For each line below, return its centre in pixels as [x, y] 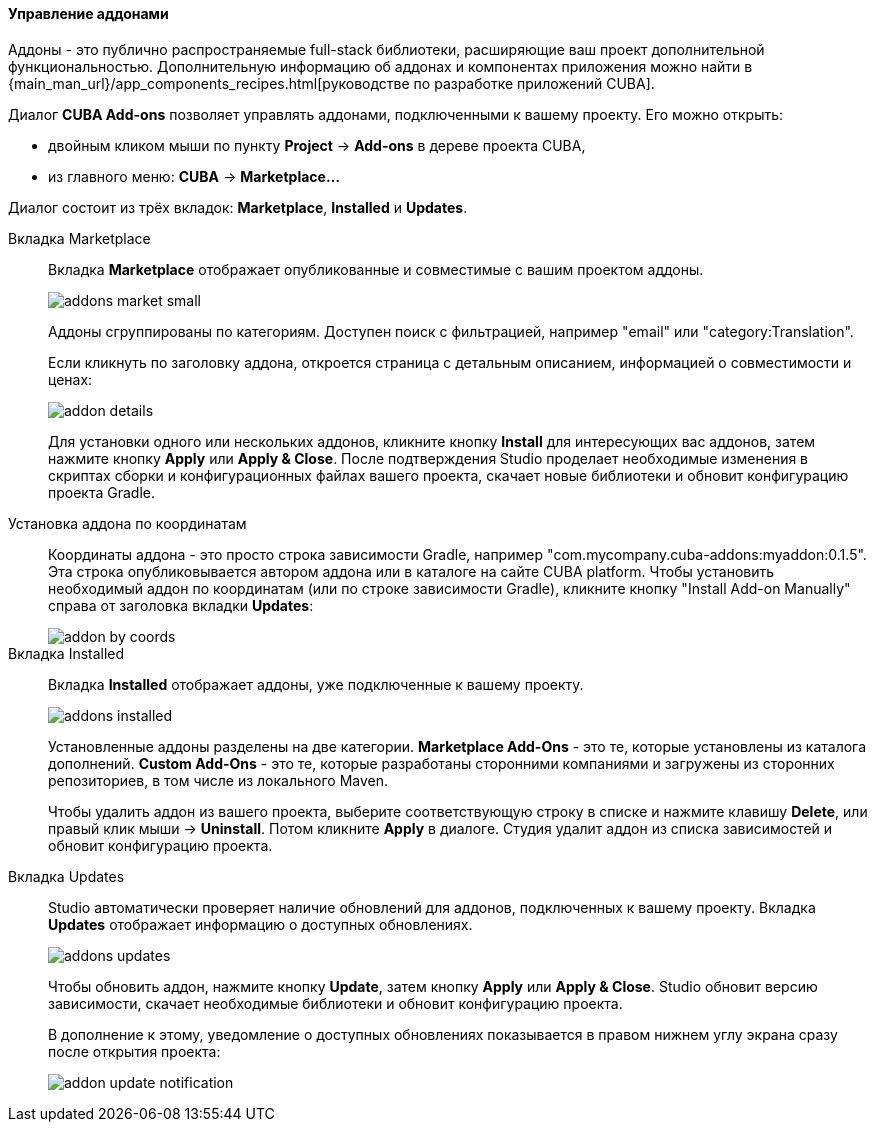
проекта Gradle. [102, 492]
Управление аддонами [88, 13]
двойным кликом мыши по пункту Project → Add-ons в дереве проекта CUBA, [317, 145]
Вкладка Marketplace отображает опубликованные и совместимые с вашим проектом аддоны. [376, 269]
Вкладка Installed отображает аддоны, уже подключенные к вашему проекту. [316, 684]
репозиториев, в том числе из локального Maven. [218, 780]
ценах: [70, 379]
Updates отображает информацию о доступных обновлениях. [260, 924]
